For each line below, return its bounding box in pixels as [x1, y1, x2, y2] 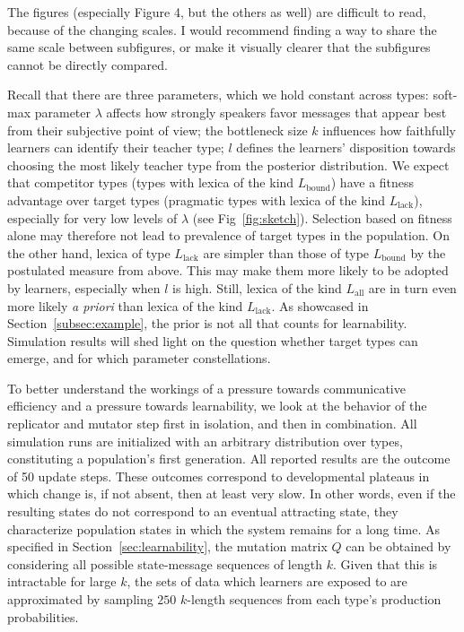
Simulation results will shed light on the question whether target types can [7, 331, 418, 350]
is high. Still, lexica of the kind [172, 278, 342, 297]
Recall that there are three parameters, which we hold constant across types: [7, 85, 429, 104]
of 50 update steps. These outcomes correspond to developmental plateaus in [7, 466, 430, 485]
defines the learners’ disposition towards [236, 138, 456, 157]
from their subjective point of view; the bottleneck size [7, 120, 308, 139]
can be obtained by [346, 537, 451, 556]
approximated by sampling [7, 590, 153, 608]
